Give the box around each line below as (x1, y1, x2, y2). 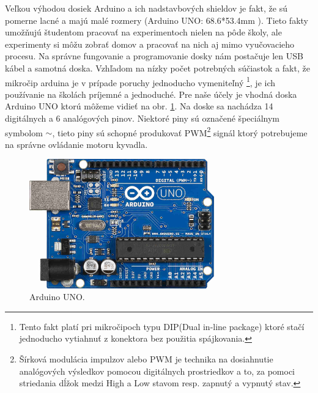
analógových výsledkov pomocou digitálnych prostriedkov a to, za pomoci (19, 364, 295, 377)
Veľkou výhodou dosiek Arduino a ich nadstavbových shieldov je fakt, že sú (5, 2, 287, 14)
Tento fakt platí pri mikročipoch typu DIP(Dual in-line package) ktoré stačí (19, 320, 305, 332)
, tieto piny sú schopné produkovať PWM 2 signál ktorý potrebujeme (52, 124, 308, 139)
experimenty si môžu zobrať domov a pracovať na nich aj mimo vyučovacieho (5, 37, 295, 50)
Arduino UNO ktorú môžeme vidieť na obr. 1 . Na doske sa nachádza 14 (5, 100, 273, 112)
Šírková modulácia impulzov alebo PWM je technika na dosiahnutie (19, 352, 273, 365)
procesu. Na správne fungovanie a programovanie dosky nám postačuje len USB (5, 50, 303, 62)
